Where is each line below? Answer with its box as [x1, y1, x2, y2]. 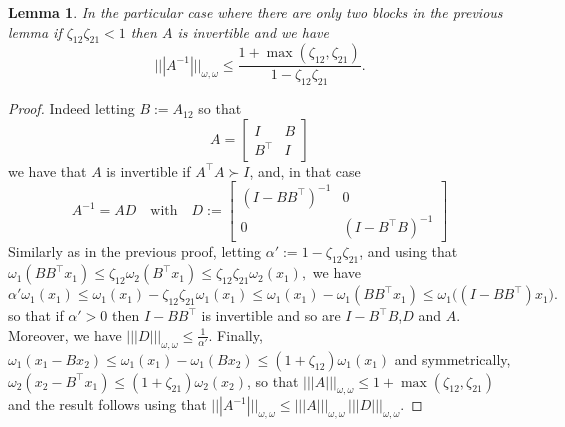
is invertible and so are [201, 305, 341, 326]
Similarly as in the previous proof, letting [8, 241, 262, 262]
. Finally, [208, 324, 263, 345]
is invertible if [106, 160, 191, 181]
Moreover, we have [8, 324, 122, 345]
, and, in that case [249, 160, 361, 181]
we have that [8, 160, 87, 181]
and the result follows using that [8, 394, 207, 415]
